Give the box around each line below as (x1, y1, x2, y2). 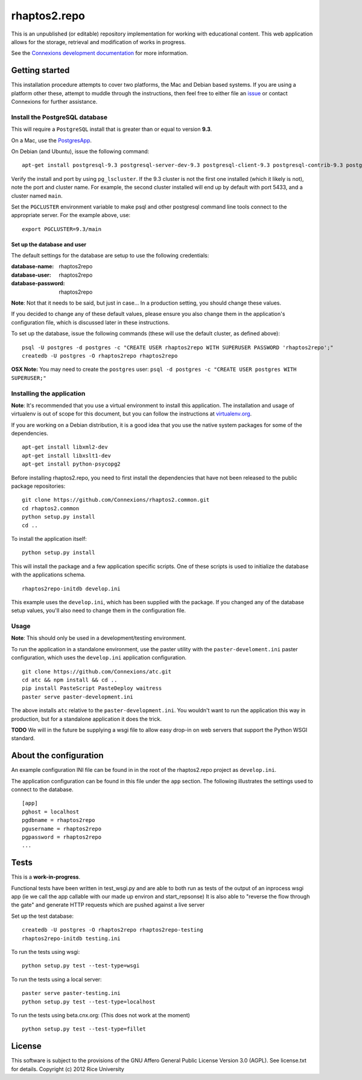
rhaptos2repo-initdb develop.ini (22, 585, 121, 592)
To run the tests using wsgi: (11, 949, 80, 956)
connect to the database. (11, 786, 74, 793)
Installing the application (11, 389, 86, 397)
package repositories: (11, 482, 66, 490)
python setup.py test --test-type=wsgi (22, 962, 140, 969)
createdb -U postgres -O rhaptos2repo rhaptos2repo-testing (22, 926, 203, 933)
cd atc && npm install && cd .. (22, 677, 118, 684)
